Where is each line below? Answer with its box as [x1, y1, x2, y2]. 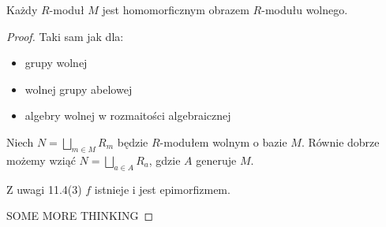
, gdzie [148, 151, 181, 168]
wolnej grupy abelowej [24, 80, 133, 97]
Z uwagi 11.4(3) [6, 180, 82, 197]
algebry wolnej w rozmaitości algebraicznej [24, 107, 231, 124]
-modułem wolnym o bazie [159, 133, 287, 150]
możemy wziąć [6, 151, 76, 168]
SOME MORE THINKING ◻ [6, 207, 154, 224]
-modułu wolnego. [261, 2, 348, 17]
